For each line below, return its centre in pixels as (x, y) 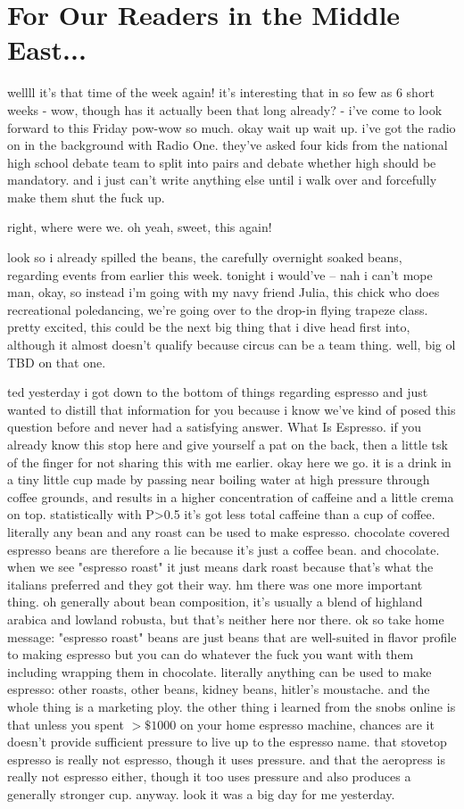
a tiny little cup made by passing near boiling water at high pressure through (219, 479)
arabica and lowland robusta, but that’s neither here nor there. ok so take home (226, 619)
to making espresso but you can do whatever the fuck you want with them (211, 654)
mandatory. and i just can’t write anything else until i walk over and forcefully (222, 180)
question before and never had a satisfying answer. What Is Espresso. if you (215, 427)
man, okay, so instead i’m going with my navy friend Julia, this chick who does (224, 292)
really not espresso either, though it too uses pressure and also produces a (209, 776)
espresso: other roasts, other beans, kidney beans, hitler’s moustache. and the (219, 689)
